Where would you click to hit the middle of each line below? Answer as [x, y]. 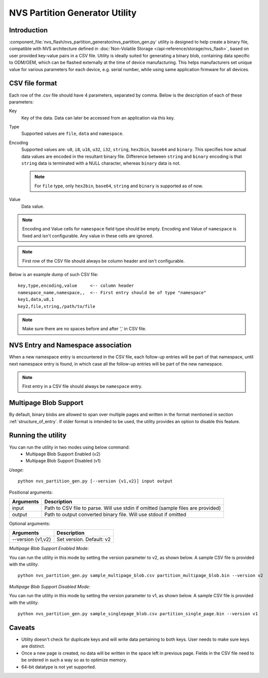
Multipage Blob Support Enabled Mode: [49, 549]
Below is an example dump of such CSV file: [54, 274]
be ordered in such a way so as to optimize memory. [74, 660]
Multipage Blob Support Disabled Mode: [50, 586]
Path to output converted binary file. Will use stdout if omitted [115, 514]
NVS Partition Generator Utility [73, 13]
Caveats [22, 628]
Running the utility [38, 436]
